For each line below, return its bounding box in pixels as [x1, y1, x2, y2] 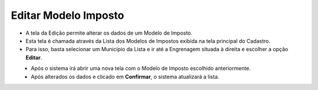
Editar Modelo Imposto [11, 9, 124, 22]
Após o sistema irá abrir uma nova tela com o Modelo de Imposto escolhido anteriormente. [31, 65, 251, 72]
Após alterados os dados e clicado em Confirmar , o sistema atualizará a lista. [31, 73, 220, 80]
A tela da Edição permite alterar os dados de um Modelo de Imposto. [25, 29, 193, 36]
